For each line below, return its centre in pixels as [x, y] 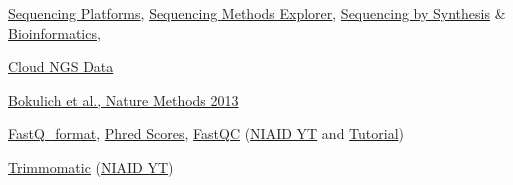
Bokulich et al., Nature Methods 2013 [123, 99]
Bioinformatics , [54, 32]
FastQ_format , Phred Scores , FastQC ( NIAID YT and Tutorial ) [206, 133]
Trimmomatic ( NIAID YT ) [91, 166]
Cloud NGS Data [61, 66]
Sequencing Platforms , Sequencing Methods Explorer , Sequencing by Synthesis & [257, 13]
